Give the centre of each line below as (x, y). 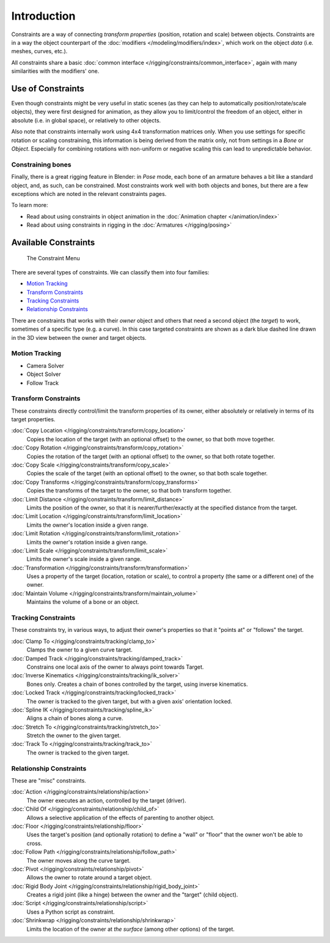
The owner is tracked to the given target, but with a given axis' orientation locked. (129, 701)
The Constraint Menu (53, 258)
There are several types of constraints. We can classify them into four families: (110, 272)
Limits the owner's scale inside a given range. (84, 559)
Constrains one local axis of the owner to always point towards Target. (115, 667)
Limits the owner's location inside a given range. (87, 525)
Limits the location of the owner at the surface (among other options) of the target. (131, 929)
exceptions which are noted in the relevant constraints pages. (89, 193)
